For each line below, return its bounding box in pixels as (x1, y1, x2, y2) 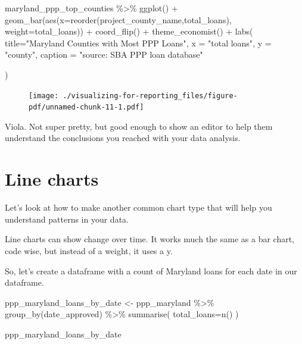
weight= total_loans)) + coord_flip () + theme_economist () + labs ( (5, 25, 253, 37)
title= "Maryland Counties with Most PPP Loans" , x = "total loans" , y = (5, 36, 272, 49)
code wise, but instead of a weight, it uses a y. (5, 244, 173, 257)
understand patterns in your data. (5, 212, 129, 225)
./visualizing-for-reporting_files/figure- (63, 91, 238, 100)
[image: (29, 91, 59, 100)
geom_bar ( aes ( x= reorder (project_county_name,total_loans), (5, 13, 232, 26)
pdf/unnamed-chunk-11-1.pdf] (29, 103, 144, 112)
